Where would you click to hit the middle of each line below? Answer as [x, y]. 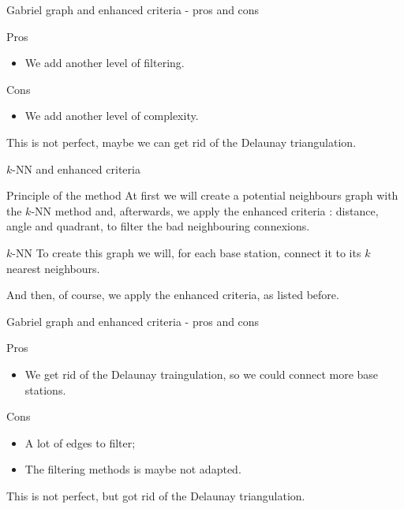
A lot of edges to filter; [80, 442]
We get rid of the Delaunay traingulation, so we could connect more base [202, 374]
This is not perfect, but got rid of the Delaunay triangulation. [156, 495]
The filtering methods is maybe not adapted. [133, 469]
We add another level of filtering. [105, 63]
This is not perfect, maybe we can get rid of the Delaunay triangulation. [181, 142]
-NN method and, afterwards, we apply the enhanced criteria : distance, [205, 210]
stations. [45, 389]
